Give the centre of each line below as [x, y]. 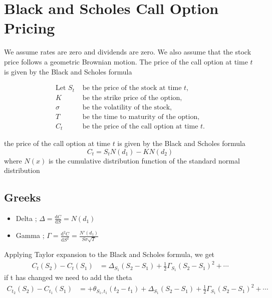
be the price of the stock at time [132, 88]
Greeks [23, 197]
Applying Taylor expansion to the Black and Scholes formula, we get [109, 254]
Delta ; [26, 218]
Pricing [30, 28]
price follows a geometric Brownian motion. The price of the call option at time [126, 61]
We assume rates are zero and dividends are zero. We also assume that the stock [128, 52]
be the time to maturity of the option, [141, 117]
